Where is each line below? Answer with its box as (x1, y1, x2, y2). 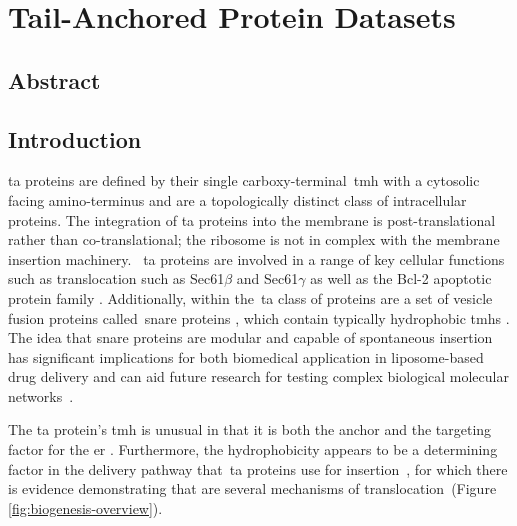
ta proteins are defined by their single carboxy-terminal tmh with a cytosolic (8, 170, 480, 191)
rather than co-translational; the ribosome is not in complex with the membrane (8, 229, 500, 250)
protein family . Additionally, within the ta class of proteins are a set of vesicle (8, 287, 493, 308)
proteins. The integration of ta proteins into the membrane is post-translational (8, 209, 496, 230)
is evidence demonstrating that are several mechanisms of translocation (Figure (8, 478, 497, 499)
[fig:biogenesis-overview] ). (8, 497, 163, 518)
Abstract (8, 64, 101, 95)
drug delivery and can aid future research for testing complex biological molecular (8, 366, 509, 387)
